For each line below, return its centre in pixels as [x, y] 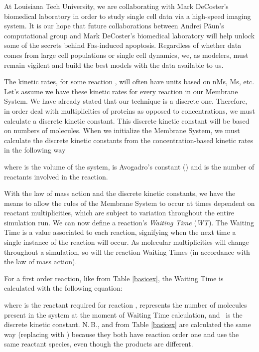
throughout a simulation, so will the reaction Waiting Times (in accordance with [127, 252]
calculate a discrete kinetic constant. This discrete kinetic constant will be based [127, 120]
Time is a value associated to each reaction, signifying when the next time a [120, 232]
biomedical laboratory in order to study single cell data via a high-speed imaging [128, 16]
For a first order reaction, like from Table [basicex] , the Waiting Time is [114, 278]
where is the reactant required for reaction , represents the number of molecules [126, 305]
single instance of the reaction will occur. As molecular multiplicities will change [127, 242]
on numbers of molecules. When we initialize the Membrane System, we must [122, 130]
